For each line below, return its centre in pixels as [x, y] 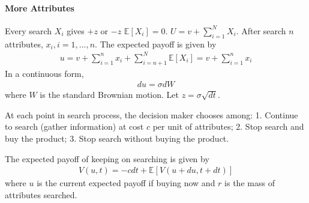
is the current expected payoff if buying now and [126, 183]
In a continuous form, [44, 73]
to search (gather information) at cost [74, 126]
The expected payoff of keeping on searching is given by [107, 158]
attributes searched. [41, 194]
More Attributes [40, 8]
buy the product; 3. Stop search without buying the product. [117, 138]
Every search [28, 30]
